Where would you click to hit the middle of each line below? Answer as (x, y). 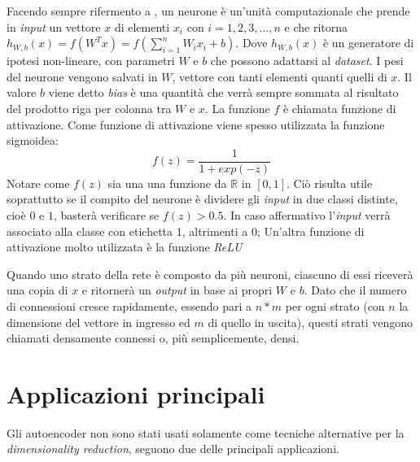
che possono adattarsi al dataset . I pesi (307, 61)
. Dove (252, 43)
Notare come (38, 183)
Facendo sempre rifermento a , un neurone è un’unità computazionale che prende (208, 11)
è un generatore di (368, 43)
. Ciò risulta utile (330, 183)
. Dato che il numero (355, 290)
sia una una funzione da (167, 183)
